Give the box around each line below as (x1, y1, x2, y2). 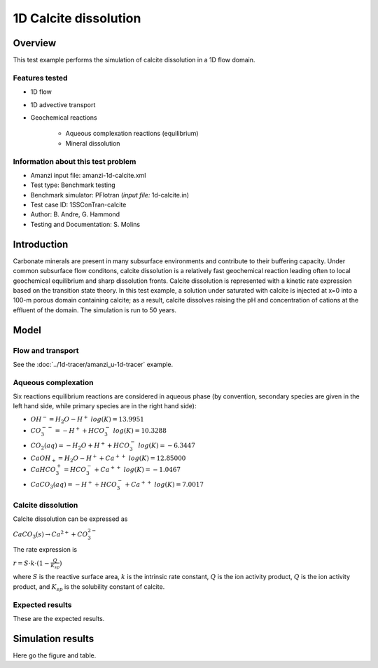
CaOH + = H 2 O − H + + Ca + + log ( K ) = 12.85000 (30, 453, 186, 464)
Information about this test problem (13, 156, 136, 166)
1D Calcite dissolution (13, 11, 141, 26)
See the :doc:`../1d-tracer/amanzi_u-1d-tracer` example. (13, 360, 174, 368)
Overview (13, 37, 57, 49)
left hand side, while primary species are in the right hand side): (13, 402, 197, 410)
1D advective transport (30, 100, 96, 109)
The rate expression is (13, 545, 77, 554)
